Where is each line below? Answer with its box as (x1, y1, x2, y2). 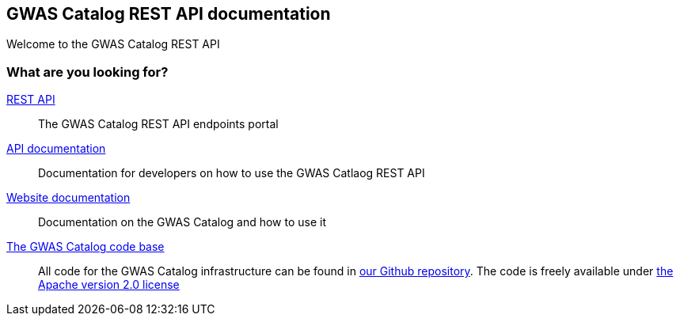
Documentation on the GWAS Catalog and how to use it (38, 215, 327, 229)
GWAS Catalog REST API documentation (6, 4, 331, 24)
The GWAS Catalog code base (6, 240, 165, 254)
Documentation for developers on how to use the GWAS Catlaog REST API (38, 166, 425, 180)
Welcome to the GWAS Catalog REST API (6, 37, 220, 51)
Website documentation (6, 191, 131, 205)
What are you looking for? (6, 63, 169, 80)
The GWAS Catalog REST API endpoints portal (38, 117, 279, 131)
